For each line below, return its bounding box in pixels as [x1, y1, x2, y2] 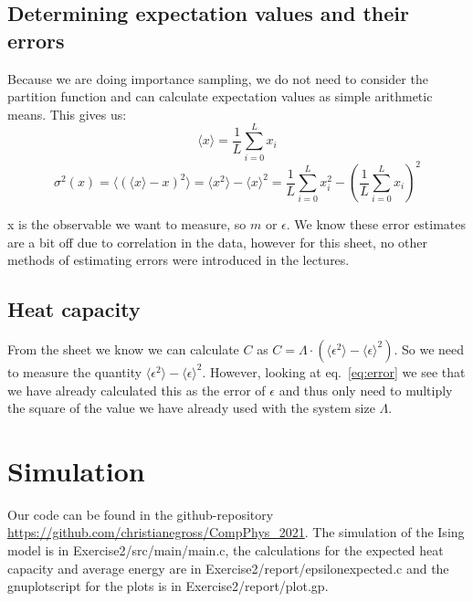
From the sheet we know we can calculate [7, 339, 239, 358]
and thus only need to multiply [279, 380, 453, 399]
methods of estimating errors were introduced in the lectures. [7, 250, 350, 269]
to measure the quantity [7, 362, 142, 381]
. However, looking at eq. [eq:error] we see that [202, 362, 466, 381]
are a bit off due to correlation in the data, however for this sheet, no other [7, 232, 428, 251]
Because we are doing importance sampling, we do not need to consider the [7, 69, 428, 88]
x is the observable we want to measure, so [7, 215, 247, 233]
